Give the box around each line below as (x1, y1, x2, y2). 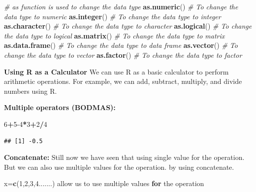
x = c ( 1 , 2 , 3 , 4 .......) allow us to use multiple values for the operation (4, 178, 204, 189)
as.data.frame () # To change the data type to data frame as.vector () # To (4, 40, 238, 50)
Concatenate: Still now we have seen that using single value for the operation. (4, 152, 245, 162)
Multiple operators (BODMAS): (4, 102, 116, 113)
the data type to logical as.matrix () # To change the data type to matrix (4, 30, 225, 40)
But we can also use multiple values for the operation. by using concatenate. (4, 161, 234, 172)
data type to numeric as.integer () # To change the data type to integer (4, 11, 221, 21)
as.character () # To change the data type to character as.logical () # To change (4, 21, 252, 31)
